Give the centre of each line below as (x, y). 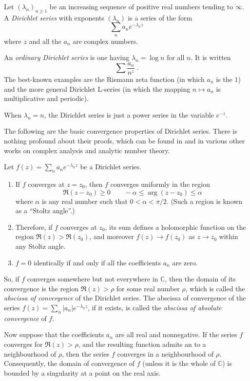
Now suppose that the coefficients (54, 334)
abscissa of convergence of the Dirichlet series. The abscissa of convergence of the (125, 298)
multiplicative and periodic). (46, 98)
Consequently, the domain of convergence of (69, 363)
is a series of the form (160, 17)
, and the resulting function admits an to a (142, 344)
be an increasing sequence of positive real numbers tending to (141, 6)
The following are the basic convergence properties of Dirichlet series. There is (121, 131)
